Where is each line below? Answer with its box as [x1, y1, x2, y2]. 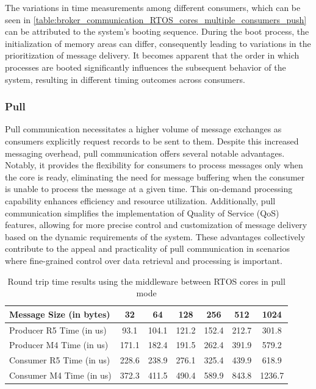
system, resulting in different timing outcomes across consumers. [5, 73, 245, 85]
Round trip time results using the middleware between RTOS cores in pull [7, 274, 285, 287]
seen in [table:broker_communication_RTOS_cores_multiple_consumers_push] [5, 13, 307, 26]
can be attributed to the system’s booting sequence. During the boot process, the [5, 25, 309, 38]
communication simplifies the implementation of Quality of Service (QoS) [5, 206, 279, 219]
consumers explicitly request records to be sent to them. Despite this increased [5, 134, 299, 147]
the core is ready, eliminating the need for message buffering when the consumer [5, 170, 305, 183]
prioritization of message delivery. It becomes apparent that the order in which [5, 49, 300, 62]
